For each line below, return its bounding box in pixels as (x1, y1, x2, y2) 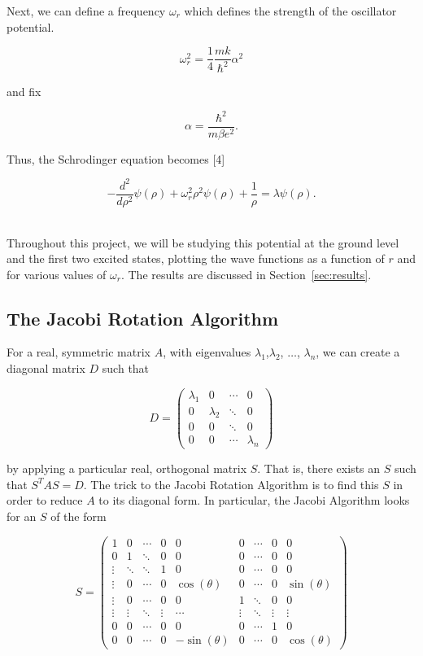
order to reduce (7, 492, 83, 509)
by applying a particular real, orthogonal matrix (7, 460, 247, 477)
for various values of (7, 265, 107, 282)
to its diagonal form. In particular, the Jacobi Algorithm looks (98, 492, 410, 509)
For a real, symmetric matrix (7, 343, 150, 361)
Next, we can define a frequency (7, 2, 166, 19)
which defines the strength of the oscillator (184, 2, 397, 19)
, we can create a (316, 343, 400, 361)
